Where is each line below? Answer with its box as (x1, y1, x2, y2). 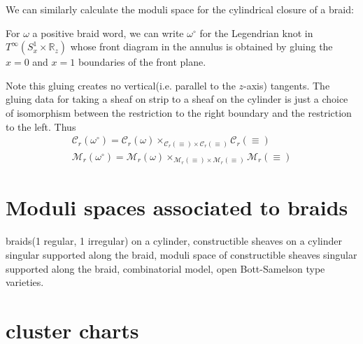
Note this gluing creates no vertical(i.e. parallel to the (6, 78, 236, 92)
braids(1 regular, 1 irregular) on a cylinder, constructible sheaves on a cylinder (6, 234, 342, 248)
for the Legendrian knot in (199, 25, 313, 40)
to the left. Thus (6, 119, 76, 134)
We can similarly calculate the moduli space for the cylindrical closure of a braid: (6, 2, 354, 16)
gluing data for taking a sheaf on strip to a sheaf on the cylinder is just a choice (6, 92, 348, 106)
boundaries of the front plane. (78, 55, 206, 69)
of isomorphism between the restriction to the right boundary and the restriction (6, 105, 352, 120)
